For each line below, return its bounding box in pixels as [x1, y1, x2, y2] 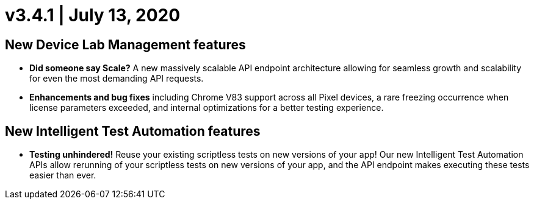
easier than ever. [29, 170, 96, 181]
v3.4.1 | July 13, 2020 [5, 5, 181, 26]
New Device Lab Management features [5, 37, 246, 52]
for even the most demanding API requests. [29, 73, 204, 84]
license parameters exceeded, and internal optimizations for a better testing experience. [29, 102, 384, 113]
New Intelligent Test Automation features [5, 123, 261, 139]
